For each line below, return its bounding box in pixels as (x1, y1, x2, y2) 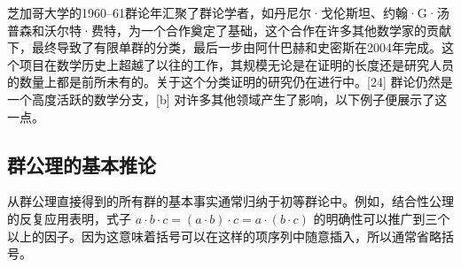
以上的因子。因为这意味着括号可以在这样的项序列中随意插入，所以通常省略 (7, 226, 441, 245)
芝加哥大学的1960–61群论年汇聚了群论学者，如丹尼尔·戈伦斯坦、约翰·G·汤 (7, 4, 449, 21)
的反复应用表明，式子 (7, 209, 131, 227)
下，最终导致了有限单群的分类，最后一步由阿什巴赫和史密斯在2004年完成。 (7, 38, 441, 57)
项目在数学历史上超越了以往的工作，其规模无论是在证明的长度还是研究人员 (19, 55, 454, 73)
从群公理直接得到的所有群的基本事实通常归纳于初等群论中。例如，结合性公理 (7, 192, 454, 210)
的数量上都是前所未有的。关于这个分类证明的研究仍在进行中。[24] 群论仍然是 (7, 72, 453, 91)
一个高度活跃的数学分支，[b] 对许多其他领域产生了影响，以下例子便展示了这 (7, 89, 448, 108)
